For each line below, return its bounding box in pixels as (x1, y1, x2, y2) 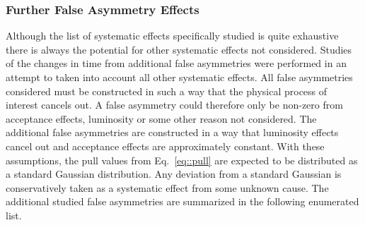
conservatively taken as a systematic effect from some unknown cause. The (6, 180, 329, 195)
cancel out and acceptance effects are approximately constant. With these (6, 138, 325, 153)
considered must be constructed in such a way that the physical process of (6, 83, 328, 98)
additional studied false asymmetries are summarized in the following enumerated (6, 194, 359, 209)
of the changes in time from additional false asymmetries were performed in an (6, 56, 347, 71)
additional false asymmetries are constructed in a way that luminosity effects (6, 125, 339, 140)
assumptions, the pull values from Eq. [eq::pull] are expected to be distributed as (6, 152, 358, 167)
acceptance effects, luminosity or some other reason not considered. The (6, 111, 317, 126)
